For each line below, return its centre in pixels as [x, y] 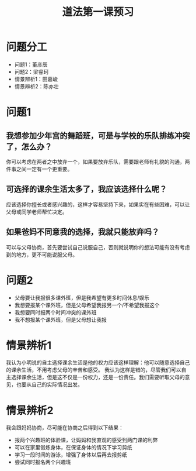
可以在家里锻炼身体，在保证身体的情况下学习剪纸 [73, 448]
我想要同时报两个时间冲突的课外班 [55, 312]
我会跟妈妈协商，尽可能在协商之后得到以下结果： [65, 428]
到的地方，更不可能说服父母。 [42, 255]
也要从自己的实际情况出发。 [49, 384]
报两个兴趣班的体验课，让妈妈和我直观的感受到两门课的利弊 [86, 440]
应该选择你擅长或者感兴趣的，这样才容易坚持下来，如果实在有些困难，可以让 [98, 204]
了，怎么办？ [29, 147]
